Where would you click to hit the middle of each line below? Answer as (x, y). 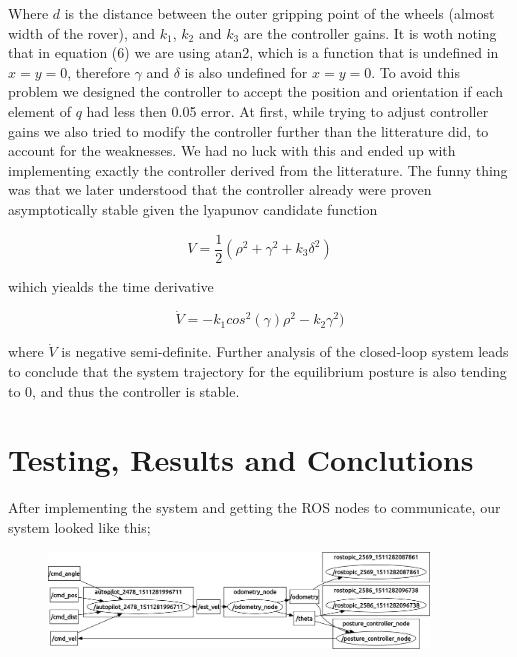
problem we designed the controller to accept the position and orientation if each (255, 91)
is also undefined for (246, 71)
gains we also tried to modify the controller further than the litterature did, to (248, 130)
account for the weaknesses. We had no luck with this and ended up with (232, 150)
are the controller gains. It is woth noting (370, 32)
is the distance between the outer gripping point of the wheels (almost (279, 13)
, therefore (98, 71)
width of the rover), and (82, 32)
